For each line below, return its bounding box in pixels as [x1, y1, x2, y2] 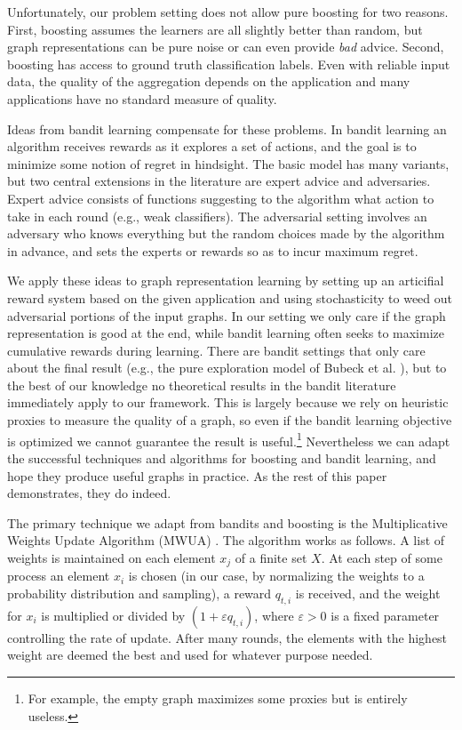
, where [254, 606, 294, 624]
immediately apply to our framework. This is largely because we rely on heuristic [7, 393, 449, 412]
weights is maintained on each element [7, 548, 216, 566]
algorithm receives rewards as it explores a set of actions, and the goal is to [7, 137, 417, 156]
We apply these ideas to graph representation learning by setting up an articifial [7, 271, 444, 290]
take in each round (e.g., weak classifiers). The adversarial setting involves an [7, 206, 427, 225]
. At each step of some [321, 548, 442, 566]
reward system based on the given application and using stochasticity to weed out [7, 288, 453, 307]
